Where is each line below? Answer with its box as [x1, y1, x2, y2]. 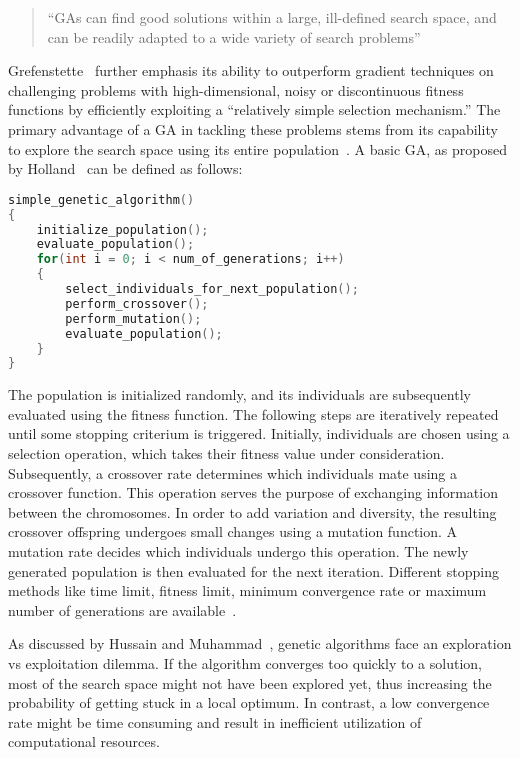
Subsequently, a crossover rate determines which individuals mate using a [8, 462, 458, 483]
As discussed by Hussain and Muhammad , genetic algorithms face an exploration [8, 633, 512, 654]
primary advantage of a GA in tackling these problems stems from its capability [8, 118, 498, 139]
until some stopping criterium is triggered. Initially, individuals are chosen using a [8, 423, 510, 444]
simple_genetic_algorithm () [8, 192, 195, 207]
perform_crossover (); [65, 296, 209, 311]
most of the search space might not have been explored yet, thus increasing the [8, 672, 492, 693]
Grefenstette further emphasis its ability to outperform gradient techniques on [8, 60, 494, 81]
